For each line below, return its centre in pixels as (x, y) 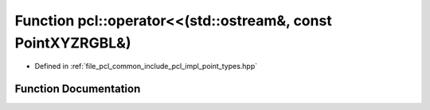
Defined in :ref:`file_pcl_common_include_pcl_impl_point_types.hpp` (146, 66)
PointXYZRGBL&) (73, 43)
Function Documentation (78, 89)
